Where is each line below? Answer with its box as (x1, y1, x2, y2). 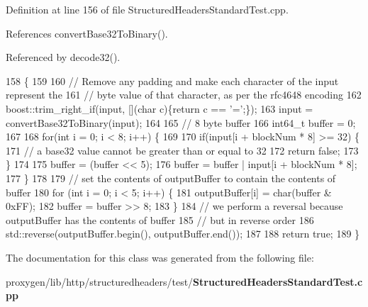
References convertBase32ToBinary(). (6, 26, 168, 40)
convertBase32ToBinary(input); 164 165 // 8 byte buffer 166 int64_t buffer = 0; (6, 115, 356, 130)
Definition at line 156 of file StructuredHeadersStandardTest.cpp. (6, 2, 289, 16)
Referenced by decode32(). (6, 50, 121, 65)
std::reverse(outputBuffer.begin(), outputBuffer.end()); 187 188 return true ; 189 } (6, 226, 360, 241)
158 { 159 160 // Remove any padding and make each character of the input (6, 73, 339, 88)
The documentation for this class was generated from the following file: (6, 250, 314, 264)
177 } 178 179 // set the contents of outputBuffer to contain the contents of (6, 170, 336, 185)
